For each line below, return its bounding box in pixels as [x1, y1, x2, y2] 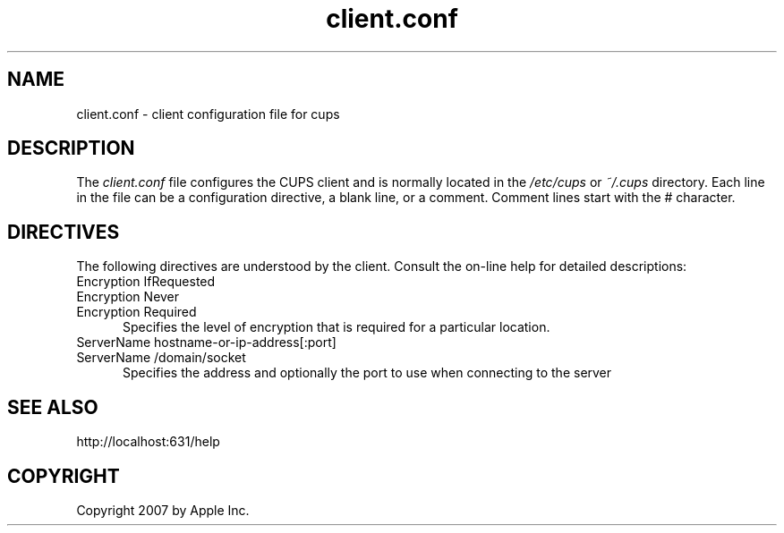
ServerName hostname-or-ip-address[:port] [76, 334, 337, 351]
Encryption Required [76, 304, 197, 320]
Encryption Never [76, 289, 180, 305]
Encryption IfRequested [76, 274, 216, 290]
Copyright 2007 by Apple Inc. [76, 502, 250, 518]
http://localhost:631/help [76, 434, 220, 450]
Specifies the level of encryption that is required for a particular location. [123, 319, 550, 335]
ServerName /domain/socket [76, 350, 246, 366]
